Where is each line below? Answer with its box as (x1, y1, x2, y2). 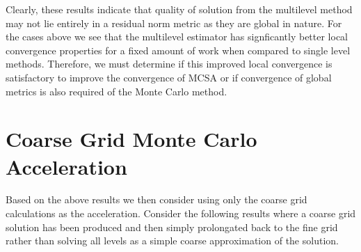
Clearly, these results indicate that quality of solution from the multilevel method (6, 2, 353, 16)
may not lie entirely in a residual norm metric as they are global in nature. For (6, 15, 342, 30)
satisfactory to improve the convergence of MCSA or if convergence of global (6, 70, 332, 84)
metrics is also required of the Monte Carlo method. (6, 84, 227, 98)
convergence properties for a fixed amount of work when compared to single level (6, 42, 351, 57)
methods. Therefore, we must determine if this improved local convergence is (6, 56, 332, 71)
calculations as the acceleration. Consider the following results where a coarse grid (6, 206, 356, 221)
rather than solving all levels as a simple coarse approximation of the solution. (6, 233, 339, 248)
